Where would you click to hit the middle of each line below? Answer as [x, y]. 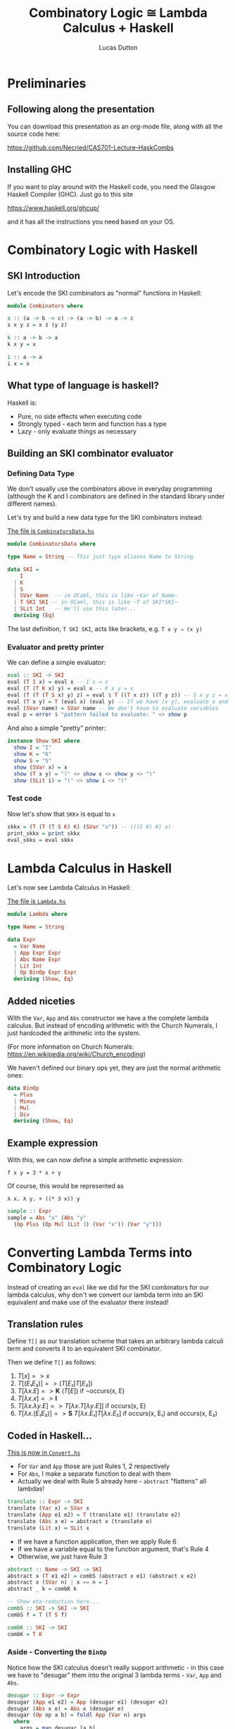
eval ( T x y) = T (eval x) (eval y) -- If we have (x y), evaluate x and [118, 702]
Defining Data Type [41, 473]
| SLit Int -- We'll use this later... [75, 609]
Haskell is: [22, 403]
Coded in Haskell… [50, 1435]
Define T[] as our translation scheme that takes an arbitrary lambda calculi [115, 1341]
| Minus [25, 1101]
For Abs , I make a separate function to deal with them [94, 1474]
